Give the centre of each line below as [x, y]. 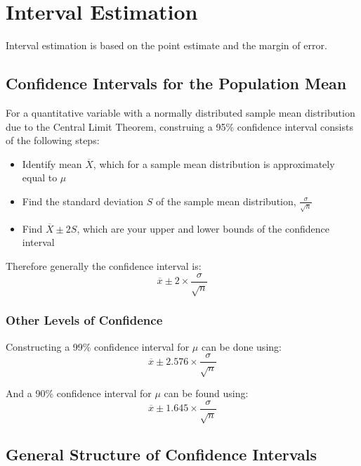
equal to [40, 177]
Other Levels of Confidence [84, 320]
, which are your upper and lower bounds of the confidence [203, 228]
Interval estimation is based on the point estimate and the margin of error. [166, 45]
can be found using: [206, 393]
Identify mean [52, 163]
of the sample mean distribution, [226, 201]
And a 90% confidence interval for [79, 393]
